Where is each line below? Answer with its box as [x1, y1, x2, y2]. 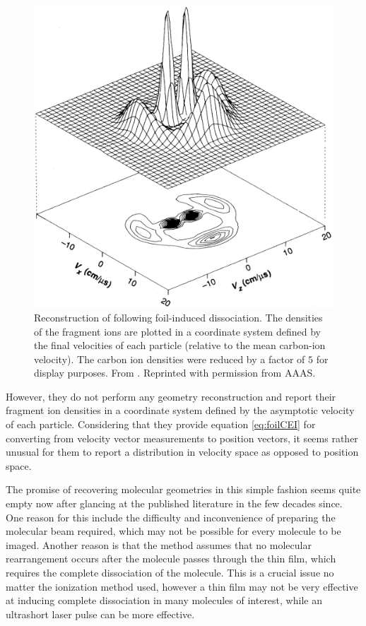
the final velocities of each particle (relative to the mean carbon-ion [34, 338, 326, 353]
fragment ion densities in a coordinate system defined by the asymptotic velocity [6, 403, 355, 418]
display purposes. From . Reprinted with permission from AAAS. [34, 365, 316, 380]
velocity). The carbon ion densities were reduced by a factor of [34, 351, 305, 366]
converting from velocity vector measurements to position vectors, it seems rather [6, 430, 358, 445]
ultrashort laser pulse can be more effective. [6, 606, 195, 621]
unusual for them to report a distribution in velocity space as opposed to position [6, 444, 359, 459]
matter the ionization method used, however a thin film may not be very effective [6, 579, 358, 593]
